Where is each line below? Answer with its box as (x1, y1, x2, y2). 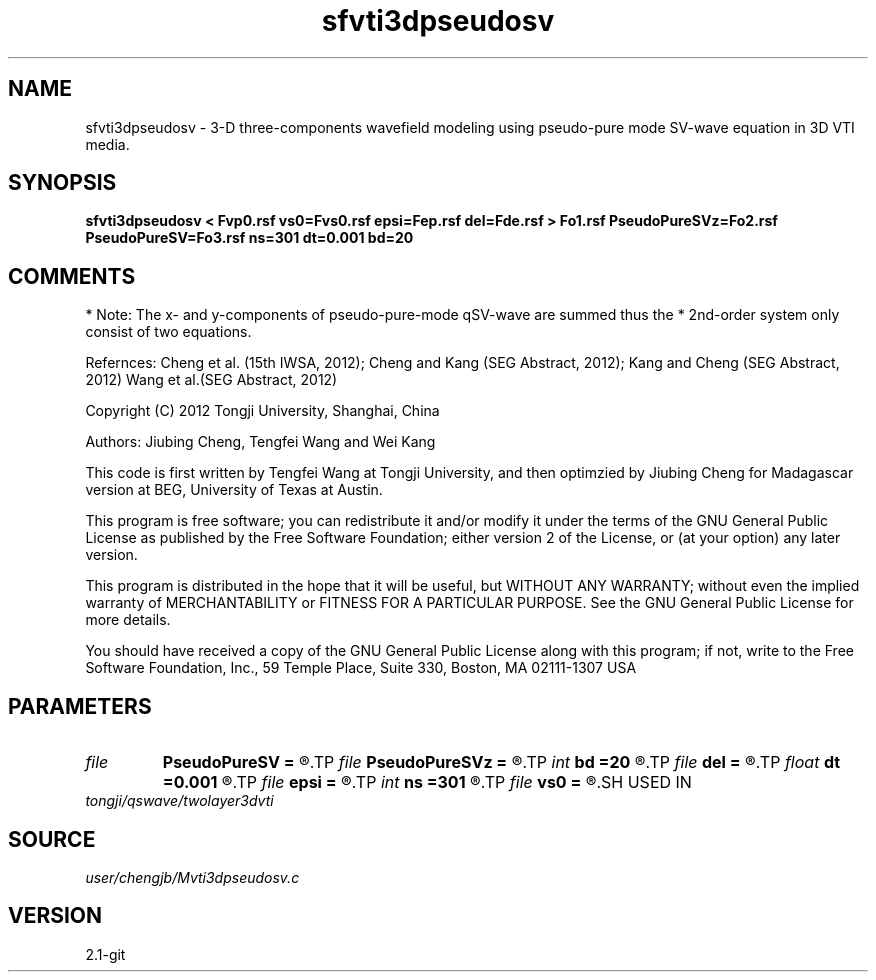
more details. (85, 611, 171, 629)
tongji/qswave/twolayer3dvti (85, 792, 274, 810)
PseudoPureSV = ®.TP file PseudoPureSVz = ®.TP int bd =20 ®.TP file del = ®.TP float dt (162, 752, 841, 773)
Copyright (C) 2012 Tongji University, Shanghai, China (85, 402, 440, 420)
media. (85, 135, 130, 153)
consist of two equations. (85, 323, 252, 341)
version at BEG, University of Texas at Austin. (85, 481, 383, 499)
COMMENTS (8, 263, 136, 289)
